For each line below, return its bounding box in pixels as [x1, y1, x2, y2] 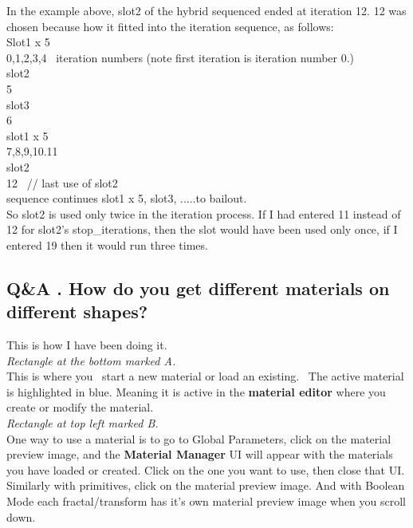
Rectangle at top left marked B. [6, 415, 159, 431]
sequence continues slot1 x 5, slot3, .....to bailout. [6, 190, 247, 207]
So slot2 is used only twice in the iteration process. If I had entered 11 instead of [6, 205, 401, 222]
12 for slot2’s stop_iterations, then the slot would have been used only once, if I [6, 221, 398, 238]
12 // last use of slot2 [6, 174, 118, 191]
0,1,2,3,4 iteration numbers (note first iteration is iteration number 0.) [6, 49, 355, 65]
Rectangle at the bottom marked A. [6, 352, 176, 368]
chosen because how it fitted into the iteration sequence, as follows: [6, 18, 334, 34]
